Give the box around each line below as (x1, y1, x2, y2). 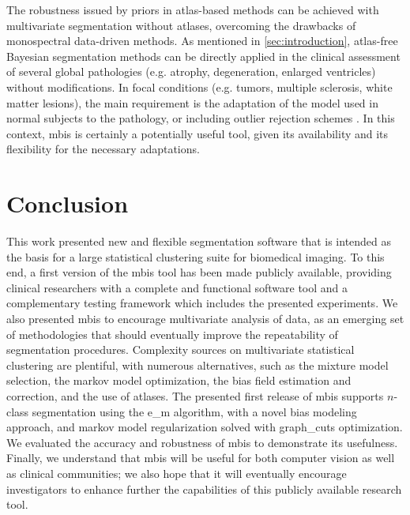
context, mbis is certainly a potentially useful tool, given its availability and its (6, 125, 389, 141)
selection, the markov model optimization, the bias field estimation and (6, 372, 352, 389)
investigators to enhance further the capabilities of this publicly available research (6, 480, 402, 497)
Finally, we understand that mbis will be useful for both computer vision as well (6, 449, 395, 466)
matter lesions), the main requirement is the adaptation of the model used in (6, 94, 378, 111)
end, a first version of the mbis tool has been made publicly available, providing (6, 264, 392, 280)
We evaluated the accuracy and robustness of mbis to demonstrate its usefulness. (6, 434, 398, 450)
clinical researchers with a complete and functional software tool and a (6, 279, 348, 295)
